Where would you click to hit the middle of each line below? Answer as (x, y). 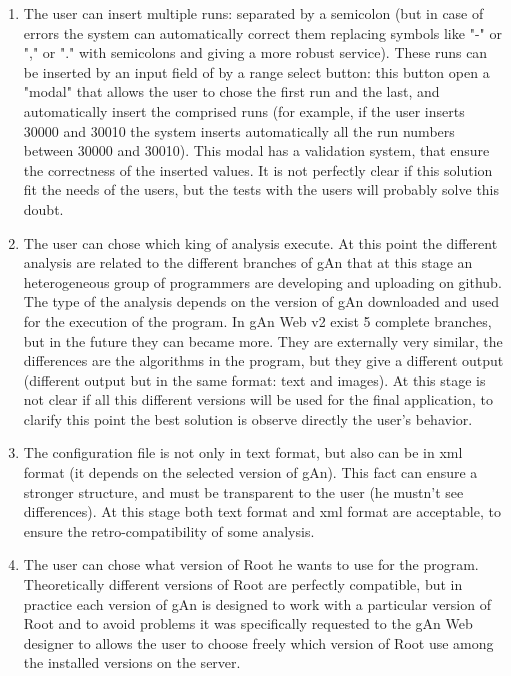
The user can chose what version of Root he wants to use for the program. (251, 564)
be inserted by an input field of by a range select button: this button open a (256, 71)
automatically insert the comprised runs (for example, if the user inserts (244, 110)
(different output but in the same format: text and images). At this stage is (254, 379)
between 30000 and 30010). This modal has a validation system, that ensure (256, 150)
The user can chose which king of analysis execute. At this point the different (260, 242)
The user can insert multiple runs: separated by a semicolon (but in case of (253, 13)
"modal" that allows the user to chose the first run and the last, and (231, 91)
